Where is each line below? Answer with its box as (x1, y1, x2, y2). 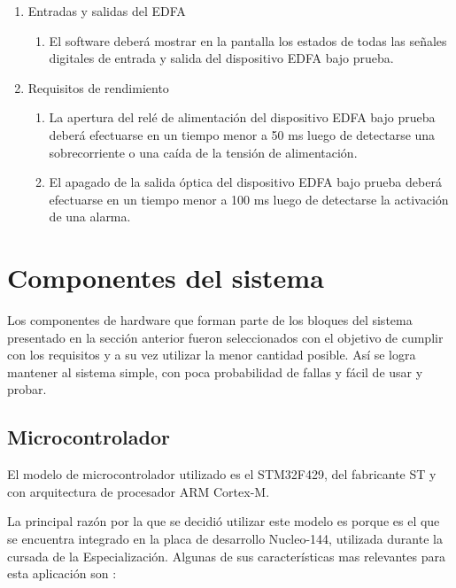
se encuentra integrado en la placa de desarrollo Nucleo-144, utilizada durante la (7, 530, 443, 548)
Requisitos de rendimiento (27, 78, 169, 97)
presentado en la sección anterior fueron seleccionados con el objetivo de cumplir (7, 328, 444, 346)
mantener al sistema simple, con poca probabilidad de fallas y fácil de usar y (7, 362, 423, 381)
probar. (7, 380, 47, 398)
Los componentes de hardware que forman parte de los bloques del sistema (7, 311, 413, 329)
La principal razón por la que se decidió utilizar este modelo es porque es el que (7, 512, 440, 530)
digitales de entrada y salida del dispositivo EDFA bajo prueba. (49, 49, 394, 67)
